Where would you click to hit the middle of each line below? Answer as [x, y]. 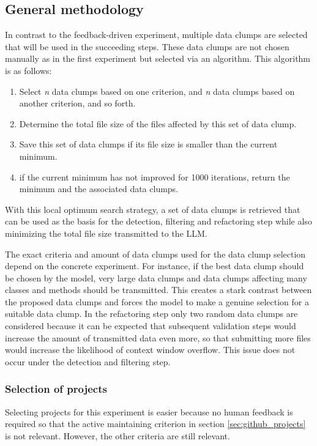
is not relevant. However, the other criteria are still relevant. [117, 435]
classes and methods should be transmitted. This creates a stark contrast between [158, 290]
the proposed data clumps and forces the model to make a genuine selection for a [157, 301]
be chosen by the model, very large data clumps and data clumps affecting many [156, 277]
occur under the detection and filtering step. [88, 361]
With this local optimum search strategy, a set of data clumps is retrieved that [153, 209]
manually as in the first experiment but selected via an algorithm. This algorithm [158, 58]
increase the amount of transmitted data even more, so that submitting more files [158, 337]
